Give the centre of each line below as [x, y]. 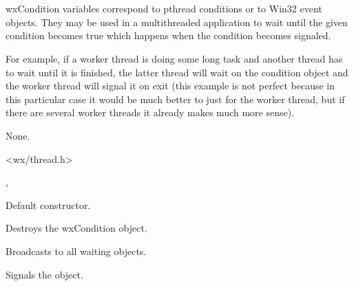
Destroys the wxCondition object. [76, 228]
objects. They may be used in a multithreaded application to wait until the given [177, 22]
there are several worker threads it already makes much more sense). [150, 112]
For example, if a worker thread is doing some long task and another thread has [174, 58]
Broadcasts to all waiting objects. [76, 251]
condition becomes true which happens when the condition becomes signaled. [168, 35]
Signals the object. [44, 274]
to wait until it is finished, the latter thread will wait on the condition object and [177, 72]
